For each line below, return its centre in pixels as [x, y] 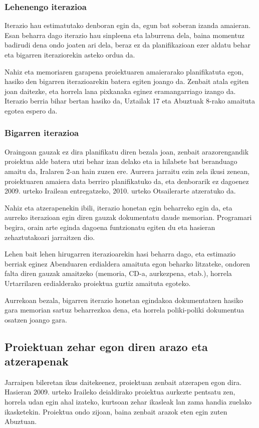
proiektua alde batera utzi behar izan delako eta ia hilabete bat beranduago [121, 161]
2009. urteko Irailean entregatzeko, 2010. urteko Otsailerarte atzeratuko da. [120, 191]
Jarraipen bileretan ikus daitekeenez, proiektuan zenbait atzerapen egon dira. [123, 382]
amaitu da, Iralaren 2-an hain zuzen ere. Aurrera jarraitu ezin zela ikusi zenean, [127, 171]
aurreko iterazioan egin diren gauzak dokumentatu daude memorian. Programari [128, 217]
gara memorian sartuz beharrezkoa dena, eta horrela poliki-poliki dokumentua [124, 310]
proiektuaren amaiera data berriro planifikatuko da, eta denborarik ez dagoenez [127, 181]
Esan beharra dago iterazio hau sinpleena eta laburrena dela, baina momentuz [124, 35]
